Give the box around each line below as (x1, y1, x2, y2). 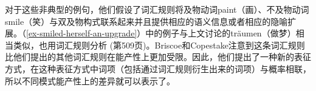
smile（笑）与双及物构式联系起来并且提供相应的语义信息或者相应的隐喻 (5, 15, 288, 27)
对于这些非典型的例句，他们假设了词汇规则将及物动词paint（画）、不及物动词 (5, 3, 309, 15)
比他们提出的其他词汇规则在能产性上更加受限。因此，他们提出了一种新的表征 (5, 50, 311, 63)
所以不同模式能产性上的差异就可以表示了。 (5, 74, 175, 87)
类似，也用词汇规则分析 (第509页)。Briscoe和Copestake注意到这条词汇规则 (13, 38, 305, 51)
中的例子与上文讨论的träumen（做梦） (145, 27, 296, 39)
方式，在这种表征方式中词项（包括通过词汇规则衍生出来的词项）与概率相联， (5, 62, 311, 75)
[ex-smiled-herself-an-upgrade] (26, 27, 137, 39)
